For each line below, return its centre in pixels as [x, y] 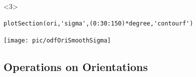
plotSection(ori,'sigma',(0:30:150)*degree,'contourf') [98, 23]
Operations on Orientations [76, 67]
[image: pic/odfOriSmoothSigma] [57, 41]
